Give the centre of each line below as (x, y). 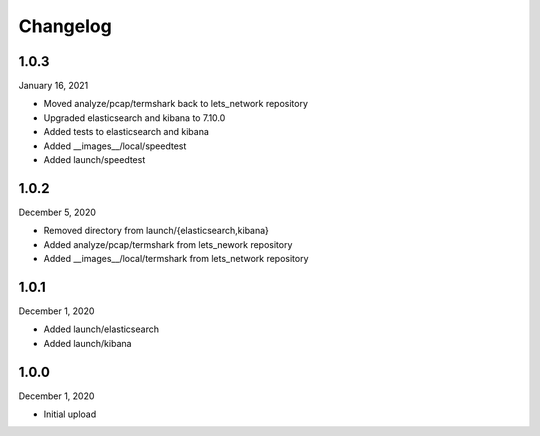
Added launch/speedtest (94, 160)
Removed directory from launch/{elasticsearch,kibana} (156, 231)
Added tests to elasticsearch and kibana (126, 132)
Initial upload (70, 414)
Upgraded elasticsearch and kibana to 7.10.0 (134, 117)
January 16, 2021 (53, 86)
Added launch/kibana (87, 343)
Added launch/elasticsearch (101, 329)
